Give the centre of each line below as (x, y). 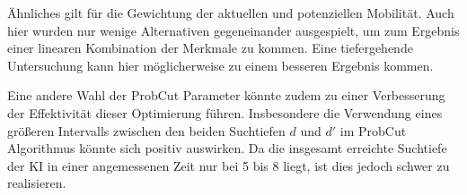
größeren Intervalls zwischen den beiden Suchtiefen (146, 130)
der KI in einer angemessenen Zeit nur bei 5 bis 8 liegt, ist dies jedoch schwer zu (229, 165)
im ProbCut (373, 130)
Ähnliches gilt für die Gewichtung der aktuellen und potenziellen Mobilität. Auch (231, 13)
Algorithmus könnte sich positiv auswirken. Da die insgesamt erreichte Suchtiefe (227, 148)
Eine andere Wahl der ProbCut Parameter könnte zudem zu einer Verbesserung (226, 95)
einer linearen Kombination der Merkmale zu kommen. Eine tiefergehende (210, 48)
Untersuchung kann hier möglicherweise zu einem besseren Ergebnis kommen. (220, 65)
